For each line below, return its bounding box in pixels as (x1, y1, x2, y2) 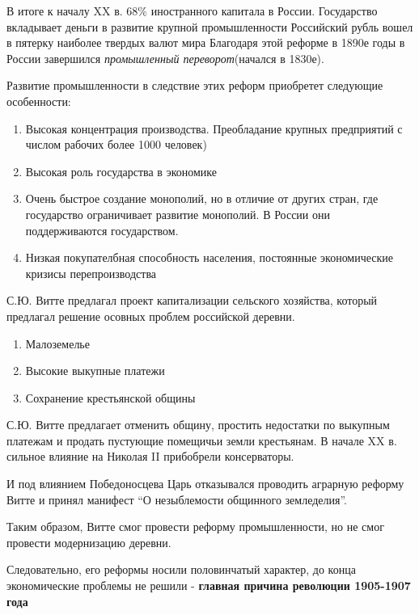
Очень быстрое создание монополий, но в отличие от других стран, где (25, 190, 379, 207)
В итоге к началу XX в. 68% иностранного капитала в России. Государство (6, 2, 378, 19)
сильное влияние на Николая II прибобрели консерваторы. (6, 448, 294, 465)
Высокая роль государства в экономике (25, 162, 217, 179)
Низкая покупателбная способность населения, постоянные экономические (25, 249, 394, 266)
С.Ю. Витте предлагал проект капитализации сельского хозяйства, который (6, 292, 378, 309)
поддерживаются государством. (25, 221, 179, 238)
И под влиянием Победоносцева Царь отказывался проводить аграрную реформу (6, 475, 404, 492)
